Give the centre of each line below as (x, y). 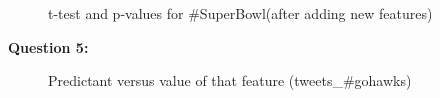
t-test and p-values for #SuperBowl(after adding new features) (240, 13)
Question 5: (48, 46)
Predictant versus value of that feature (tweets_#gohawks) (230, 80)
